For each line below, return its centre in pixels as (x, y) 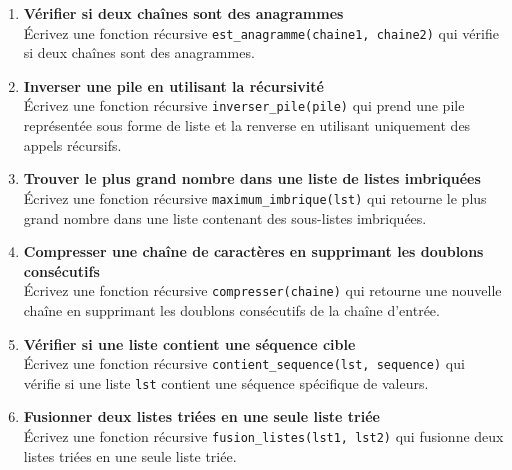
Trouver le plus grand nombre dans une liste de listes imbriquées (252, 178)
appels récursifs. (72, 144)
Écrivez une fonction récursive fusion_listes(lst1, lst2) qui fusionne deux (263, 436)
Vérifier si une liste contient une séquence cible (189, 343)
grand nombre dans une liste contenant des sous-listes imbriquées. (225, 217)
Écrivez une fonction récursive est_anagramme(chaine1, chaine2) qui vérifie (261, 32)
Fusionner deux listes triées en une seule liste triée (201, 416)
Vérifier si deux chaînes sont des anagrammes (183, 13)
